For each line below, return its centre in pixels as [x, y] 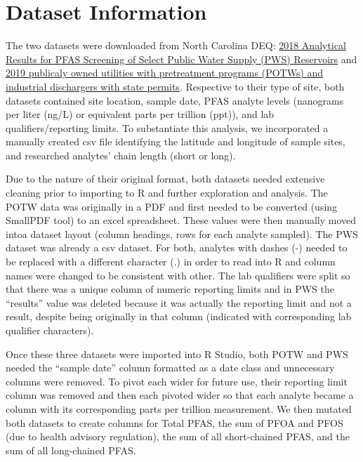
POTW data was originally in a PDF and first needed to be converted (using [172, 206]
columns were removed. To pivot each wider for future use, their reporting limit [177, 381]
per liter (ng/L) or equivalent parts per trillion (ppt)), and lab [140, 114]
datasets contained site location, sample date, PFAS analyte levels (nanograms [175, 100]
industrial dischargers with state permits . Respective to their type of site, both [175, 86]
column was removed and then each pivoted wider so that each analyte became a [180, 395]
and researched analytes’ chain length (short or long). [121, 155]
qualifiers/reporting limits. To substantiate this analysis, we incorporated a [167, 127]
